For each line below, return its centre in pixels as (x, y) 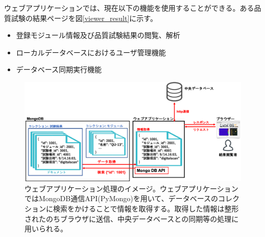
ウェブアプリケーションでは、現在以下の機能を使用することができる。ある (129, 8)
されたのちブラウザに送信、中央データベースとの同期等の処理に (132, 218)
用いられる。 (46, 229)
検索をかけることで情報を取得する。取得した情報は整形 (146, 208)
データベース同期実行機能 (59, 69)
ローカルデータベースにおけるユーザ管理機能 (91, 52)
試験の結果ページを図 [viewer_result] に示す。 (84, 18)
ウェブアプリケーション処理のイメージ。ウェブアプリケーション (131, 188)
